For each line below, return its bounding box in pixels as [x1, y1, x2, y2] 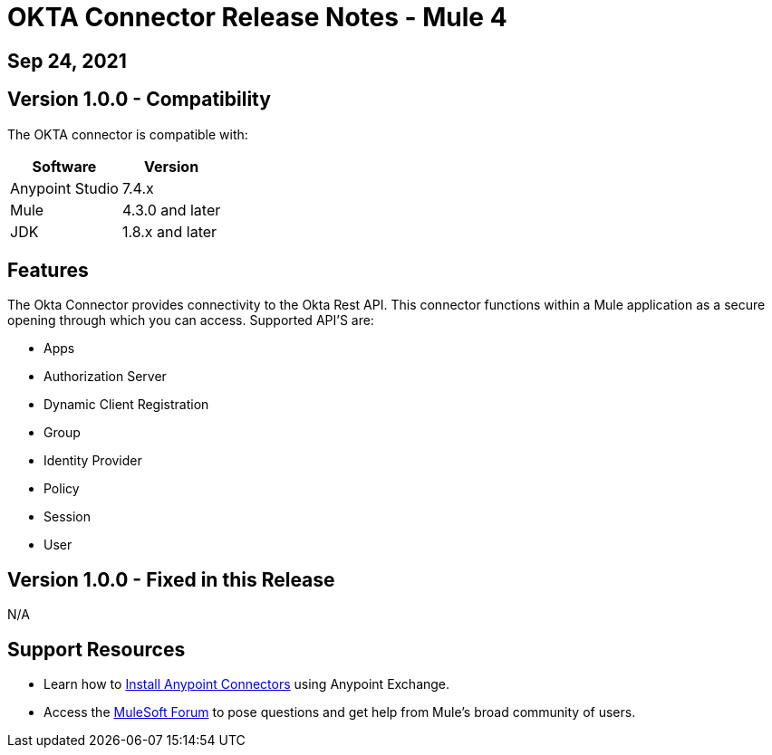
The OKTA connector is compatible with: [7, 126, 248, 142]
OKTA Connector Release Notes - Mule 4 [7, 2, 507, 33]
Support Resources [7, 637, 186, 661]
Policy [43, 481, 80, 497]
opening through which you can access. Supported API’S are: [7, 312, 374, 329]
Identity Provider [43, 453, 142, 469]
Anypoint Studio [10, 178, 119, 197]
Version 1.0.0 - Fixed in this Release [7, 568, 335, 591]
